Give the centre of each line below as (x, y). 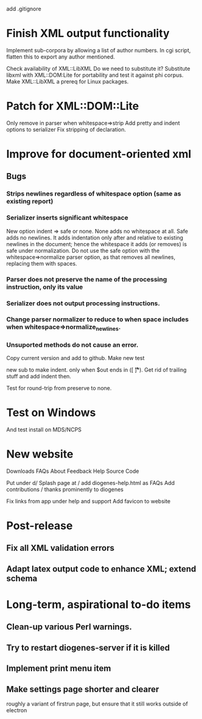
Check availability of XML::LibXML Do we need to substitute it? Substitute (98, 68)
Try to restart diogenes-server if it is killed (88, 647)
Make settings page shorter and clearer (83, 689)
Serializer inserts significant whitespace (68, 218)
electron (17, 710)
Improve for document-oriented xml (99, 154)
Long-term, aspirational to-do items (99, 605)
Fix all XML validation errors (60, 548)
